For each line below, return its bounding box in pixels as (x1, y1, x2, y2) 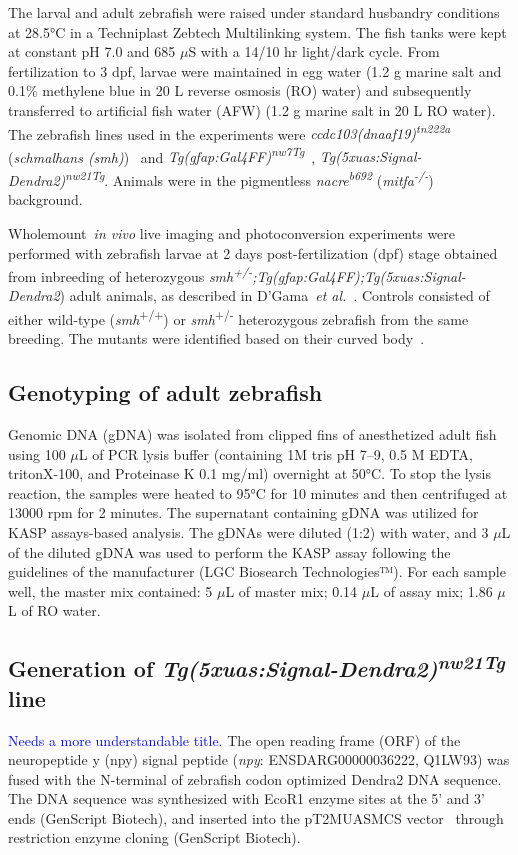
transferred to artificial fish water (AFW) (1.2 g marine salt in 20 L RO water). (8, 99, 496, 120)
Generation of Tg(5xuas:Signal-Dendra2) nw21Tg (8, 649, 505, 684)
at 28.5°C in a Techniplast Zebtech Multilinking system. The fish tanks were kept (8, 21, 507, 42)
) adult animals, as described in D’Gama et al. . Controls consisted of (59, 285, 490, 306)
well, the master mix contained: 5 (8, 580, 213, 601)
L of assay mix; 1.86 (370, 580, 493, 601)
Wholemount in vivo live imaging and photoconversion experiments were (8, 222, 456, 243)
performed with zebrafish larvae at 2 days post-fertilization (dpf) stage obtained (8, 242, 498, 263)
